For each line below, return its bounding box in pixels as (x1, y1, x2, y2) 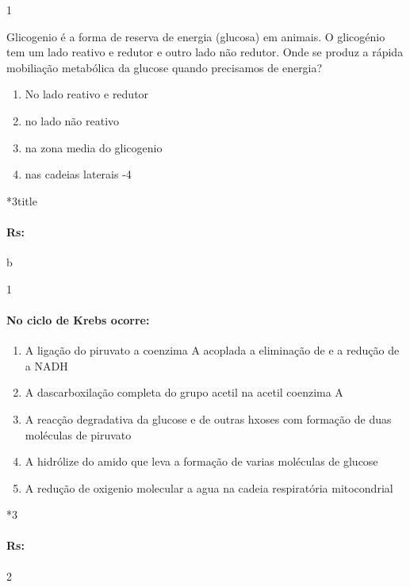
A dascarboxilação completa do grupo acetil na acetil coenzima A (25, 384, 343, 401)
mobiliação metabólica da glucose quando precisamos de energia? (6, 59, 323, 75)
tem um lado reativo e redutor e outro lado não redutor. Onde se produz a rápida (6, 44, 404, 60)
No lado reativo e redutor (25, 86, 149, 102)
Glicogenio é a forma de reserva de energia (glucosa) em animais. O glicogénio (6, 28, 385, 44)
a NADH (25, 357, 68, 374)
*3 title (6, 192, 37, 209)
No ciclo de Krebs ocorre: (6, 311, 150, 328)
